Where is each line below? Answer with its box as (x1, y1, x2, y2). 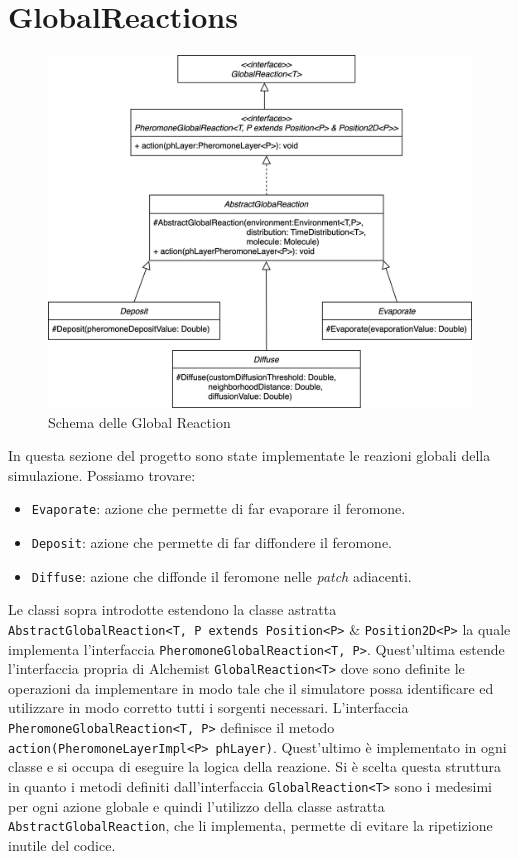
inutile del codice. (8, 834, 116, 855)
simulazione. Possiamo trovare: (8, 464, 196, 485)
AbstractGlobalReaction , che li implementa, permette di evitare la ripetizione (8, 815, 493, 836)
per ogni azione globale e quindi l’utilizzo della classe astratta (8, 795, 385, 816)
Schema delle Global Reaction (48, 411, 231, 432)
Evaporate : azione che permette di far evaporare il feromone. (31, 498, 406, 519)
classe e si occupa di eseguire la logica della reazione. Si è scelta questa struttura (8, 756, 501, 777)
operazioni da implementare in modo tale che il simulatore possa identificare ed (8, 677, 494, 698)
